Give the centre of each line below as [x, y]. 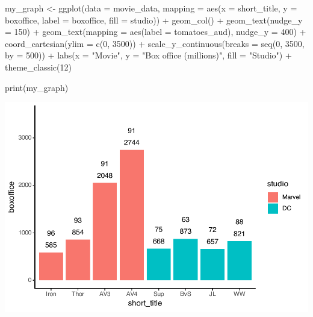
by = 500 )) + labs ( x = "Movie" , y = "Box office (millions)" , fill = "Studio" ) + [148, 55]
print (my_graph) [37, 87]
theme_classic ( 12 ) [38, 67]
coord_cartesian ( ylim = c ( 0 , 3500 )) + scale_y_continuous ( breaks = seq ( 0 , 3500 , [155, 43]
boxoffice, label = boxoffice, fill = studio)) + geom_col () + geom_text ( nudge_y [154, 20]
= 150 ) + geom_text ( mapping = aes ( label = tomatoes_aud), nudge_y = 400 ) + [156, 32]
